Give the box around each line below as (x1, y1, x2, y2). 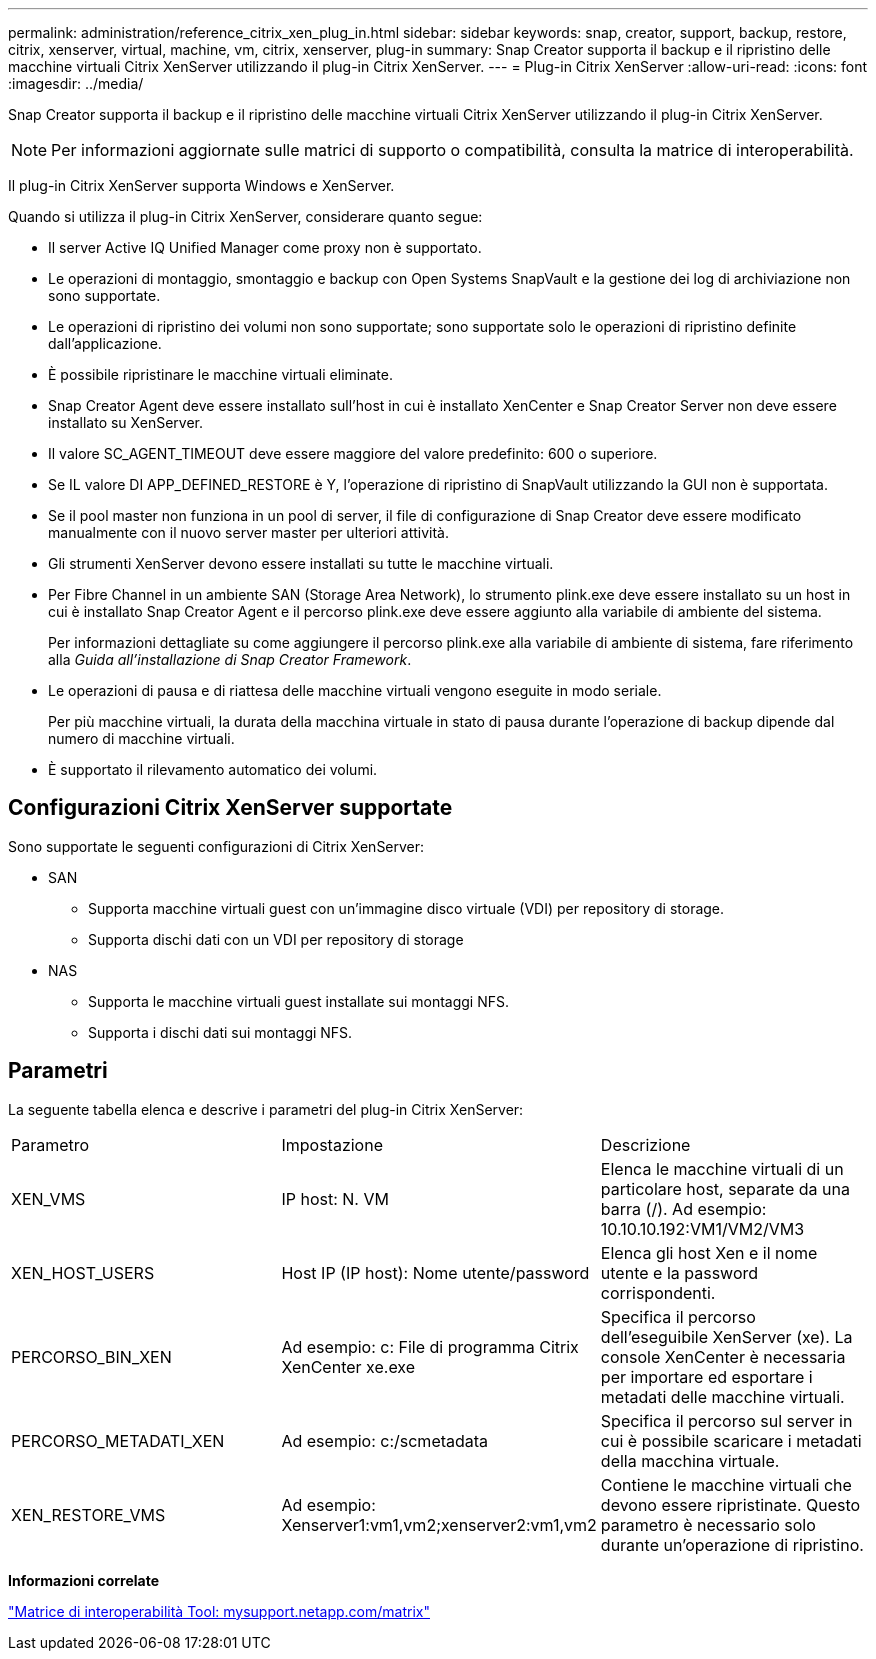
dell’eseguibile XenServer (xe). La (600, 1326, 853, 1347)
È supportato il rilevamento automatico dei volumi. (48, 761, 378, 778)
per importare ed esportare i (600, 1366, 813, 1387)
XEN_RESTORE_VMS (11, 1504, 166, 1525)
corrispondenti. (600, 1282, 716, 1303)
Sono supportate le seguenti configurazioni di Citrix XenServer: (8, 837, 425, 855)
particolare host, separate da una (600, 1178, 850, 1199)
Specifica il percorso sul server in (600, 1410, 853, 1431)
